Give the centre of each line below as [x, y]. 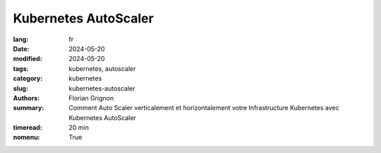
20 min [79, 128]
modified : [28, 59]
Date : [21, 48]
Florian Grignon [91, 98]
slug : [20, 88]
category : [28, 79]
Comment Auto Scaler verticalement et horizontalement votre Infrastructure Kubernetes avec [204, 108]
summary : [29, 108]
